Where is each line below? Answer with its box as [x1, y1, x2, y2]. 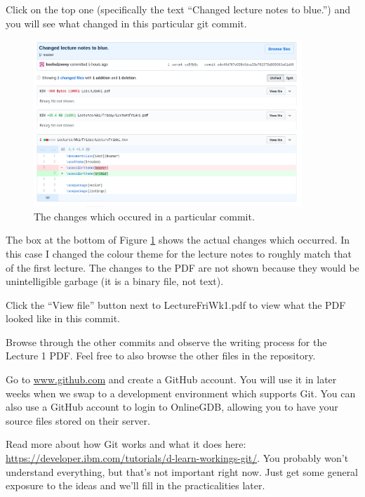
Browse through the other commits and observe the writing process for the [6, 334, 327, 349]
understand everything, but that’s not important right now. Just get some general [6, 464, 359, 479]
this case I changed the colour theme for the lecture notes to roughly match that [6, 246, 352, 260]
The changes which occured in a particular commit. [34, 208, 255, 223]
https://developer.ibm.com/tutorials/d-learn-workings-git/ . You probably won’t [6, 451, 349, 465]
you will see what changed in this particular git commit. [6, 15, 247, 30]
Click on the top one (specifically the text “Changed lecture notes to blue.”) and [6, 2, 350, 16]
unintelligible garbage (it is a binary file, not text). [6, 274, 224, 289]
